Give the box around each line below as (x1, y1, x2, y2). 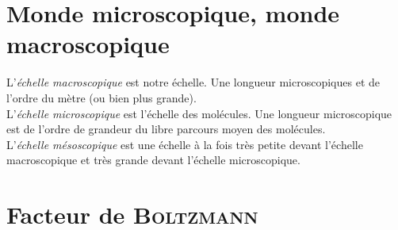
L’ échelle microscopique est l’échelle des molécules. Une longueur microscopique (6, 105, 392, 121)
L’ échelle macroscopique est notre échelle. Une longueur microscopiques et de (6, 74, 380, 90)
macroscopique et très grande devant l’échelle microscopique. (6, 151, 300, 168)
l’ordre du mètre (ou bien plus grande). (6, 89, 197, 105)
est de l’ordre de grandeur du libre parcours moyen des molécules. (6, 121, 326, 137)
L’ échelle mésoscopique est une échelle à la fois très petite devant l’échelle (6, 136, 363, 152)
